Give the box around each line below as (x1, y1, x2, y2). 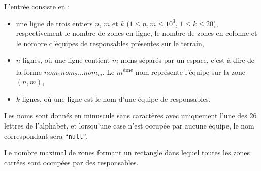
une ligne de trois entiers (16, 18, 93, 28)
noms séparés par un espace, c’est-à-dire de (120, 55, 255, 65)
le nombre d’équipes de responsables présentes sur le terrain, (16, 37, 204, 48)
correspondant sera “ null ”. (4, 130, 87, 141)
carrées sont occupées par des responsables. (4, 157, 139, 167)
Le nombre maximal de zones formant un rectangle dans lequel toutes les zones (4, 147, 250, 158)
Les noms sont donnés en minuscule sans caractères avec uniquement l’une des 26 (4, 110, 257, 121)
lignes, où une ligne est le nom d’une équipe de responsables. (22, 93, 211, 104)
